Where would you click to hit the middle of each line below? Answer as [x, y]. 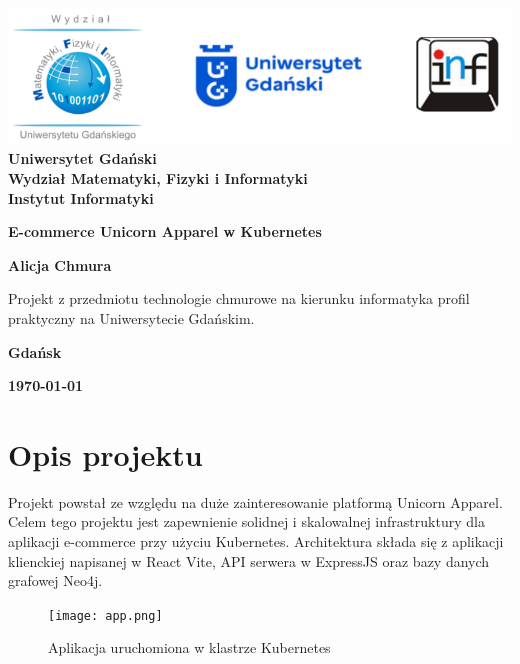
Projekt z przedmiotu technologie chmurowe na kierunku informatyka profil [239, 298]
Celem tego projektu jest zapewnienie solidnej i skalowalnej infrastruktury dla [246, 521]
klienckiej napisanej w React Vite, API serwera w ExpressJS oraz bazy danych [249, 560]
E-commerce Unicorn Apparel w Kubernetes [165, 231]
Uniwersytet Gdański [82, 158]
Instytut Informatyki [81, 197]
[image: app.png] [105, 615]
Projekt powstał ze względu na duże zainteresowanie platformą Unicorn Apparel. [255, 501]
